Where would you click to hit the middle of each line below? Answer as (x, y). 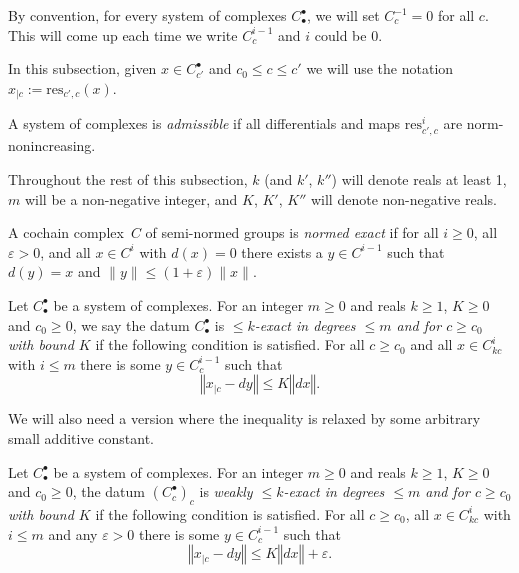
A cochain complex (66, 232)
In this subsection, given (82, 68)
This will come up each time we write (123, 34)
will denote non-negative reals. (403, 198)
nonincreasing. (52, 145)
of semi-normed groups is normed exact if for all (292, 232)
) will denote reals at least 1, (419, 178)
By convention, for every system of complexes (147, 15)
